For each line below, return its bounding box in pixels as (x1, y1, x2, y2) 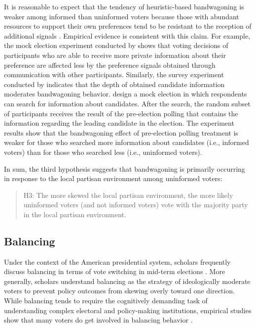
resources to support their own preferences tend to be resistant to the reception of (4, 21, 252, 31)
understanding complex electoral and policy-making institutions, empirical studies (4, 305, 252, 315)
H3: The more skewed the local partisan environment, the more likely (23, 189, 233, 200)
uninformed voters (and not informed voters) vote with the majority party (23, 199, 248, 210)
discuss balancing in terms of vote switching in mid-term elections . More (4, 266, 225, 277)
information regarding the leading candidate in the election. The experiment (4, 118, 234, 128)
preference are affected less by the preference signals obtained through (4, 59, 216, 70)
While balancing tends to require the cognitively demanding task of (4, 295, 208, 306)
